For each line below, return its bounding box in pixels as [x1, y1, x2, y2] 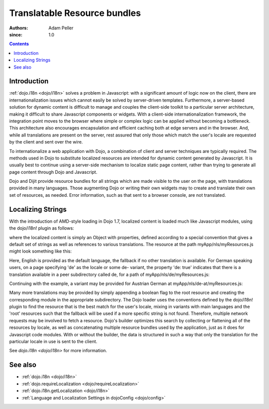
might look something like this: [9, 248, 72, 254]
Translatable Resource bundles [9, 7, 141, 18]
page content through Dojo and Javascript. [9, 169, 98, 175]
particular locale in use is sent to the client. [9, 339, 98, 345]
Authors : [9, 25, 28, 31]
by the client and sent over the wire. [9, 139, 83, 145]
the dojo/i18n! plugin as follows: [9, 225, 74, 231]
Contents [9, 41, 29, 47]
